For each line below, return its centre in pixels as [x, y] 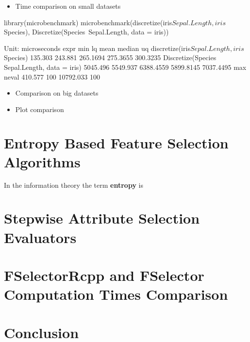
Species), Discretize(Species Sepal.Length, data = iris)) [86, 32]
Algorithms [42, 161]
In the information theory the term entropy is [74, 185]
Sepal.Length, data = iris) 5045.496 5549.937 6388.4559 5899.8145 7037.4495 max [125, 67]
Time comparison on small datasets [68, 6]
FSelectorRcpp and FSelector [104, 275]
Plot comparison [40, 109]
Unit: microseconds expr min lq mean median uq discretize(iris [97, 48]
